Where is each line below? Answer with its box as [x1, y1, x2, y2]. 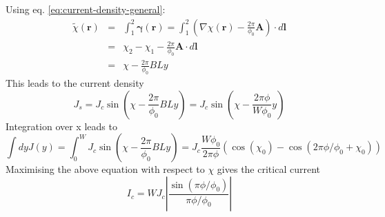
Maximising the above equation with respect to [6, 162, 205, 176]
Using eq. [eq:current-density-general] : [6, 2, 166, 16]
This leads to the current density [6, 76, 144, 90]
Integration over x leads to [6, 118, 117, 133]
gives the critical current [217, 162, 320, 176]
